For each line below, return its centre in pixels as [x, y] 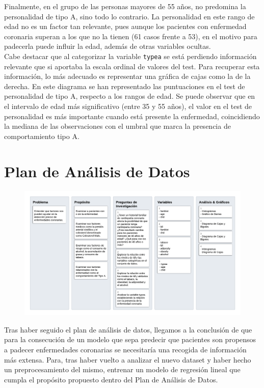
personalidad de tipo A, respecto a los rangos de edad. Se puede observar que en [130, 96]
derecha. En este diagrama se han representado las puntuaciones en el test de [125, 86]
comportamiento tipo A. [42, 136]
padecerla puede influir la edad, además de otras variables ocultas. [108, 46]
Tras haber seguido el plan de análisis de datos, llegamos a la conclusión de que [128, 329]
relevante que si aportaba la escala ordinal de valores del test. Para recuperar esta [132, 66]
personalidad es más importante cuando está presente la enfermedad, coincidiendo [132, 116]
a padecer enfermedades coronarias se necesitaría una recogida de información [125, 349]
